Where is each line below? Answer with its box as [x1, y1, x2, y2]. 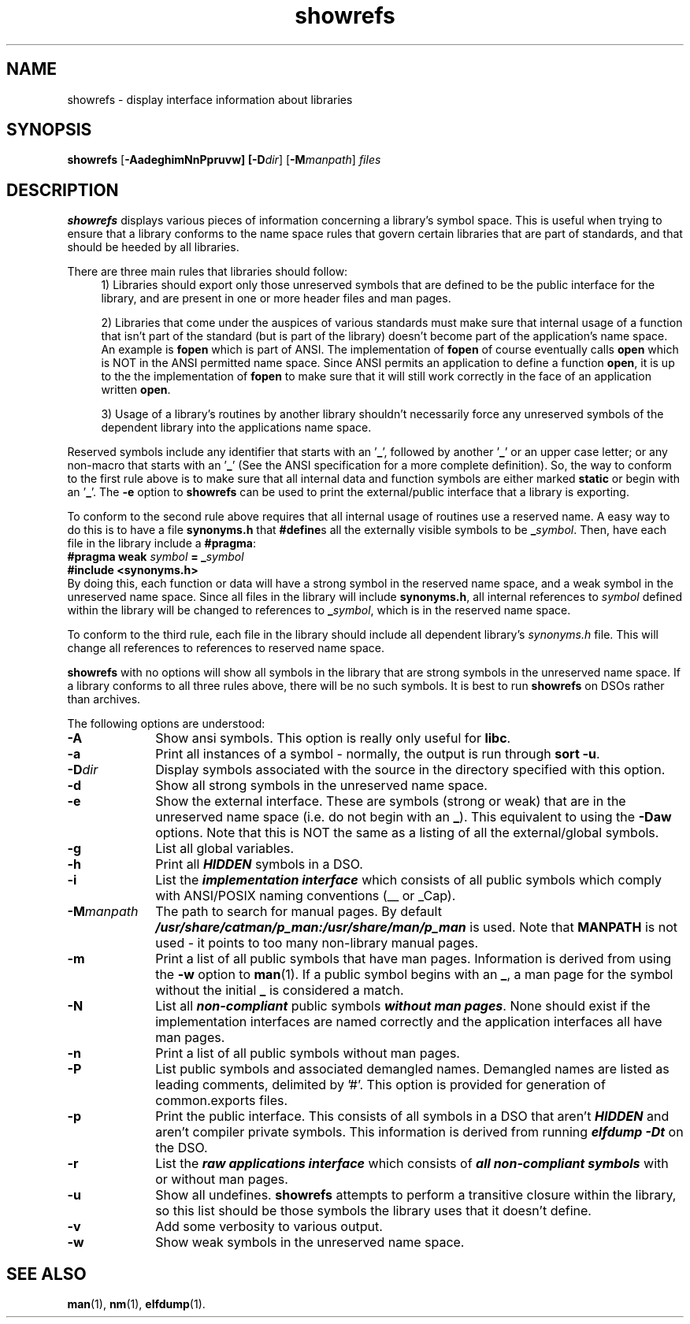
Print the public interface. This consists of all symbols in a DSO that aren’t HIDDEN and [155, 1108, 670, 1125]
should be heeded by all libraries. [67, 240, 239, 254]
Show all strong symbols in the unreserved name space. [155, 777, 488, 794]
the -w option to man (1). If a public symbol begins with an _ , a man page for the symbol [155, 966, 673, 983]
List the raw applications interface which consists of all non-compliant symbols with [155, 1155, 669, 1172]
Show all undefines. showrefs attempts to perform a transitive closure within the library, [155, 1187, 677, 1203]
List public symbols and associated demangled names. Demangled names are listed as [155, 1061, 670, 1077]
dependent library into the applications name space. [101, 421, 372, 435]
